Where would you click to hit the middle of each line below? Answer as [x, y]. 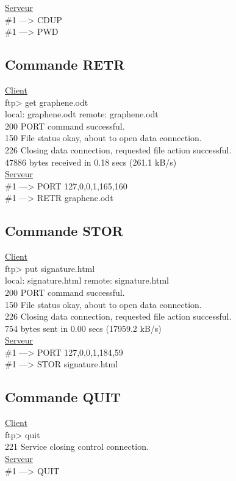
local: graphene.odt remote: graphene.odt [82, 114]
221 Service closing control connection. [77, 446]
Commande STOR [64, 231]
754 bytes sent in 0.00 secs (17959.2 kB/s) [83, 328]
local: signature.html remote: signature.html [87, 280]
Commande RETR [65, 64]
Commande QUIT [63, 397]
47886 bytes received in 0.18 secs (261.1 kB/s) [91, 162]
